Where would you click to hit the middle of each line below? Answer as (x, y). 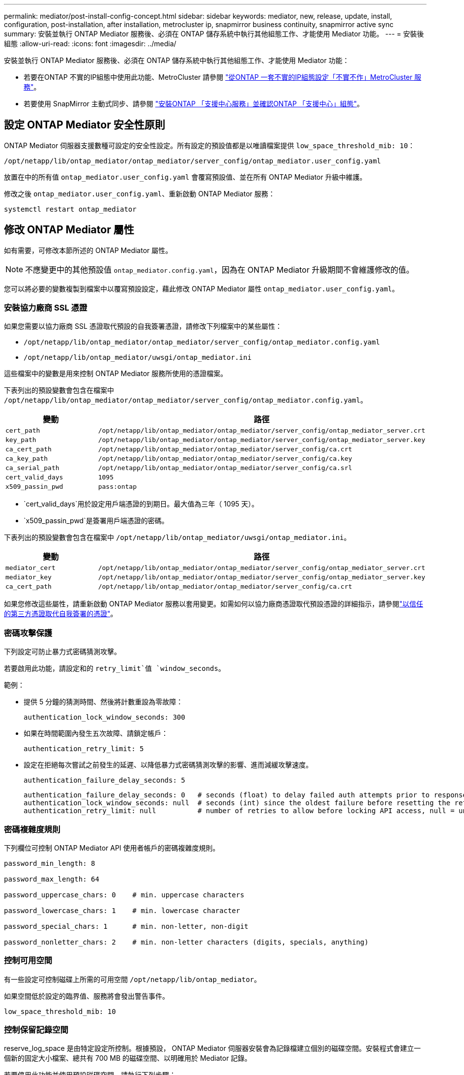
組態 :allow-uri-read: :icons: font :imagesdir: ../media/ (90, 44)
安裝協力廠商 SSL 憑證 (46, 308)
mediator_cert (30, 568)
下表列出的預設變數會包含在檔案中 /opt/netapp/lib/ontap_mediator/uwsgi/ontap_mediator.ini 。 (177, 537)
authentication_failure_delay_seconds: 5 (104, 780)
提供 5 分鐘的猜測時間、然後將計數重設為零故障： (103, 702)
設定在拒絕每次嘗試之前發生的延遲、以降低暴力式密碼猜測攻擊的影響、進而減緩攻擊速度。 (168, 765)
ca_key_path (27, 459)
